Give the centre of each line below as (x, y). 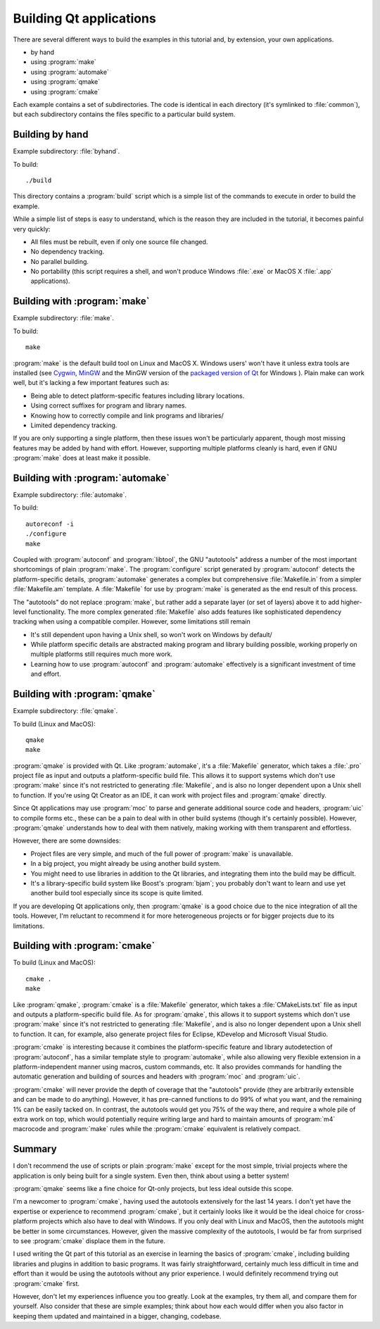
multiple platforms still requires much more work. (101, 654)
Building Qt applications (84, 18)
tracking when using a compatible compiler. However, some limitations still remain (132, 622)
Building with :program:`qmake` (84, 694)
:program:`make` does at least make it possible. (82, 458)
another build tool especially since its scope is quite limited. (117, 893)
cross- (355, 1211)
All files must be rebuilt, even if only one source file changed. (119, 241)
